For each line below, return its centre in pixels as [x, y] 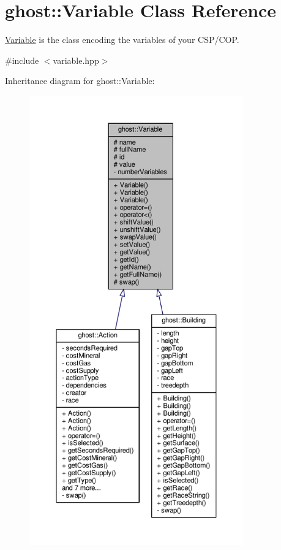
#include [22, 60]
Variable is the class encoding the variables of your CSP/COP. [122, 40]
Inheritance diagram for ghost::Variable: [80, 81]
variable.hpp [76, 60]
